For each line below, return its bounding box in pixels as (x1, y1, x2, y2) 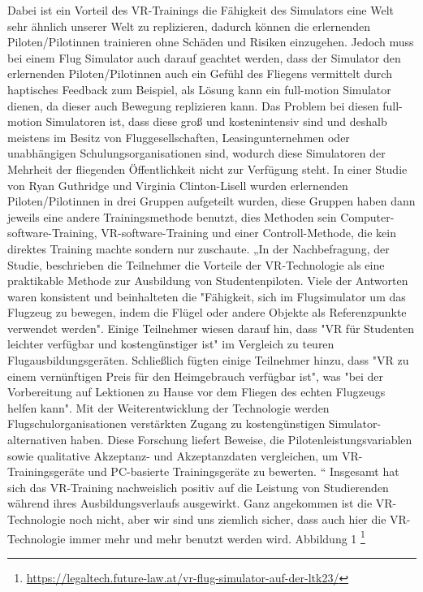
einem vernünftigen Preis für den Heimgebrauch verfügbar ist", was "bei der (7, 367, 384, 384)
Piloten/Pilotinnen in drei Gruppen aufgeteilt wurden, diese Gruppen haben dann (7, 192, 416, 210)
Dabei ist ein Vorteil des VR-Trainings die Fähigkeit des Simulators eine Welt (7, 2, 395, 18)
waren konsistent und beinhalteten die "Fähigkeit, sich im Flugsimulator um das (7, 287, 406, 305)
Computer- (340, 208, 395, 225)
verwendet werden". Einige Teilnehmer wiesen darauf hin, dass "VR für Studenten (7, 319, 414, 336)
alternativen (7, 431, 67, 448)
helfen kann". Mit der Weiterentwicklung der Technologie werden (7, 399, 330, 416)
